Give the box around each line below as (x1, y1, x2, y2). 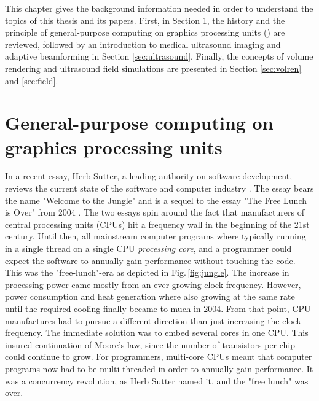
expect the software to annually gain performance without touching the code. (5, 254, 296, 267)
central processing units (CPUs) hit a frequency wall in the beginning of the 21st (5, 217, 310, 230)
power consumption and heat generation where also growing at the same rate (5, 290, 295, 303)
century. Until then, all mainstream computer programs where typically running (5, 230, 306, 243)
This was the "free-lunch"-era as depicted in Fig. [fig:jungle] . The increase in (5, 266, 289, 279)
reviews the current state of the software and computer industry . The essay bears (5, 182, 314, 195)
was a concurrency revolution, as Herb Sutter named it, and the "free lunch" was (5, 374, 309, 387)
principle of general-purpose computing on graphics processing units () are (5, 26, 285, 39)
